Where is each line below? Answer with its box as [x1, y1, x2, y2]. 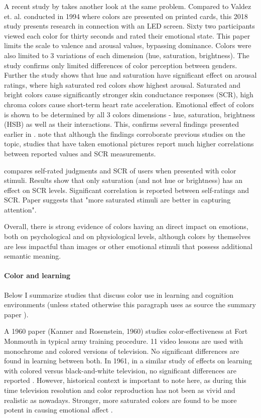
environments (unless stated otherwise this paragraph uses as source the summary [4, 299, 256, 310]
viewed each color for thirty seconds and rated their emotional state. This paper [4, 30, 250, 41]
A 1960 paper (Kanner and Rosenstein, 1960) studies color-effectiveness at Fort [4, 326, 248, 336]
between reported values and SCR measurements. [4, 148, 156, 158]
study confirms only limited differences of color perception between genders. [4, 60, 237, 70]
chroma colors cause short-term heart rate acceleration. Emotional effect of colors [4, 99, 254, 109]
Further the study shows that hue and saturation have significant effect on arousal [4, 70, 257, 80]
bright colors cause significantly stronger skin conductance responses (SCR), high [4, 89, 253, 100]
